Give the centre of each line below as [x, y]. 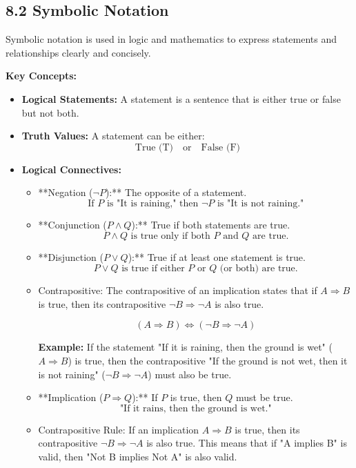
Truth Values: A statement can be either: [113, 136]
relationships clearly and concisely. [78, 52]
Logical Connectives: [71, 169]
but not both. [50, 112]
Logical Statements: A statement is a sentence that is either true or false [181, 98]
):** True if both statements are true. [211, 224]
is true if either [153, 269]
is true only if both [170, 236]
